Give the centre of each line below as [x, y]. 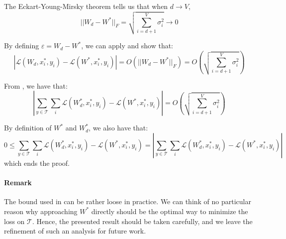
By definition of [28, 128]
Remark [18, 182]
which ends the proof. [37, 163]
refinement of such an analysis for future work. [75, 231]
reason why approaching [41, 211]
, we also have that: [118, 128]
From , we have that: [36, 85]
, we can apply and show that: [127, 46]
